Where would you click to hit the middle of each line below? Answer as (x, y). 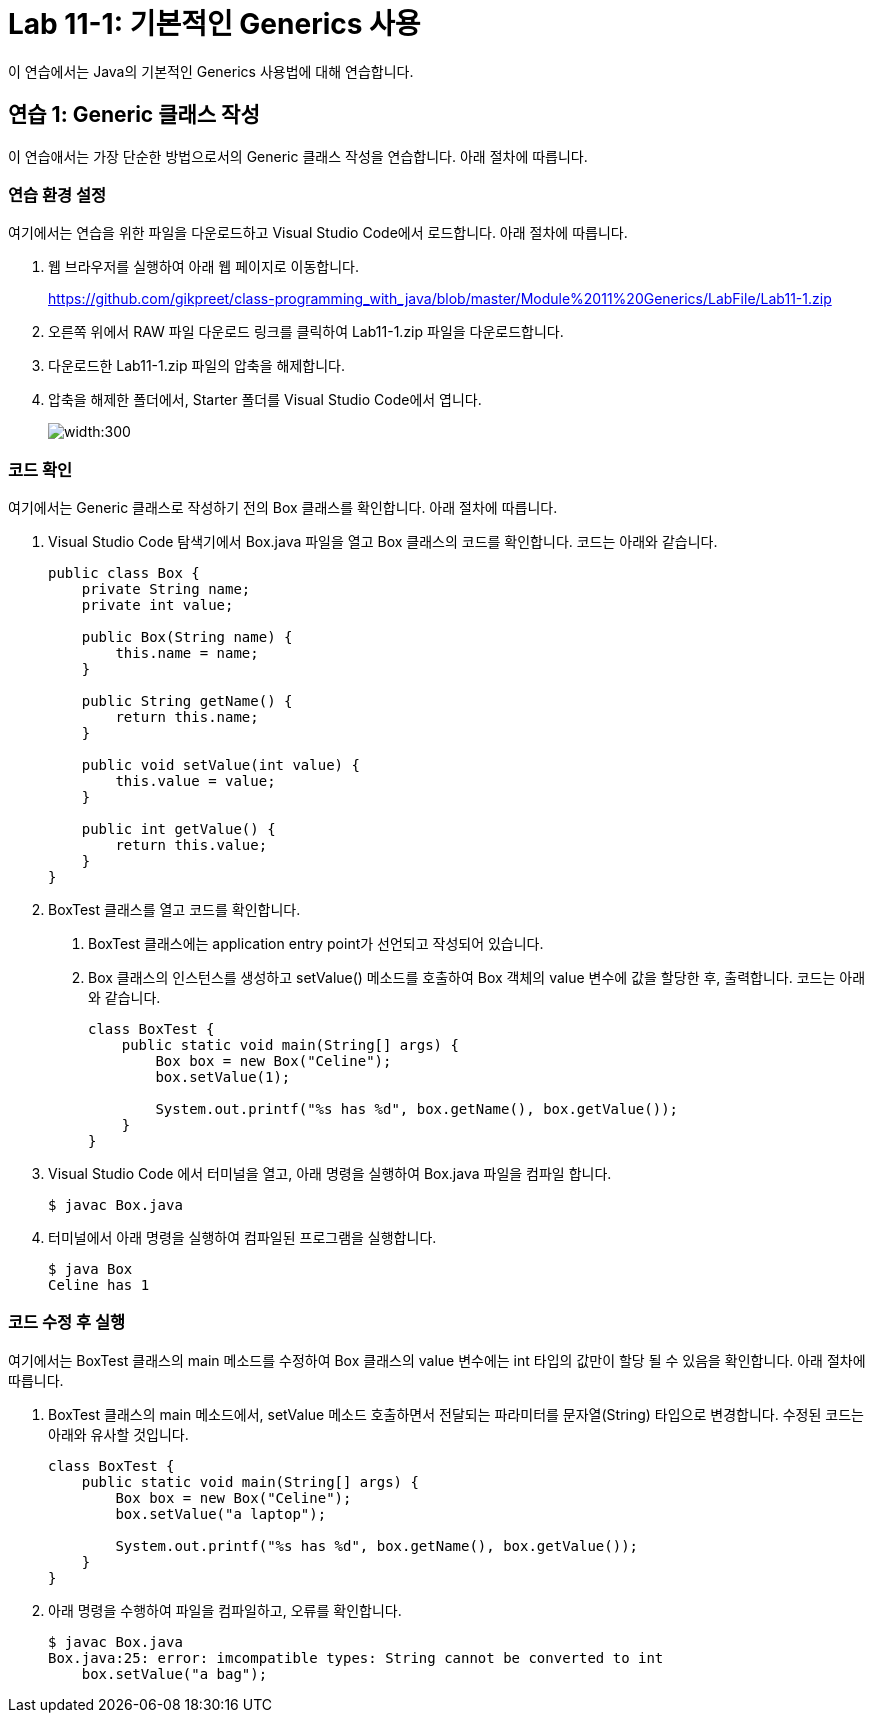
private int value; (157, 605)
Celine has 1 (99, 1285)
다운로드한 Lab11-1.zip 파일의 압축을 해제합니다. (196, 366)
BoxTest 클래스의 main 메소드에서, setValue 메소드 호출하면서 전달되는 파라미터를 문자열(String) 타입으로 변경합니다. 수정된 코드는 (456, 1414)
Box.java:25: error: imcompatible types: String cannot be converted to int (356, 1657)
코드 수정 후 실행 (66, 1322)
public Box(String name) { (187, 637)
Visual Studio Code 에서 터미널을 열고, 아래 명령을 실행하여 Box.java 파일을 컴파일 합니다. (330, 1174)
